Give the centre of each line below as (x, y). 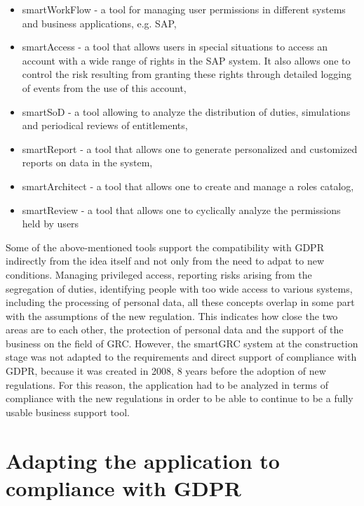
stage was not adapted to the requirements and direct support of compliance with (181, 357)
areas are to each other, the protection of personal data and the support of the (175, 329)
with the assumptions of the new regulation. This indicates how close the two (172, 315)
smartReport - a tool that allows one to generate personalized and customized (190, 148)
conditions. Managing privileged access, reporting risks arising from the (159, 274)
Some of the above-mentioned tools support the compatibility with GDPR (165, 247)
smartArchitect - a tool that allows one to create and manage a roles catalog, (188, 186)
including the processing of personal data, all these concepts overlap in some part (180, 302)
